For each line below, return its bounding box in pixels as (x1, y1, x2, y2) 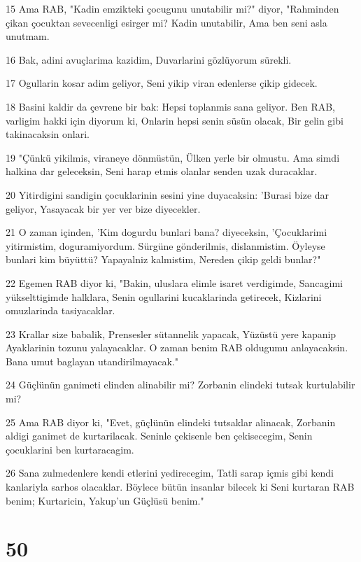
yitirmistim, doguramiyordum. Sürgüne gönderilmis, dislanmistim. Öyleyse (6, 238, 325, 253)
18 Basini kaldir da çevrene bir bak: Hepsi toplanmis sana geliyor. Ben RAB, (6, 99, 336, 113)
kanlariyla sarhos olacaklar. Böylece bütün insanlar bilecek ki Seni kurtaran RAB (6, 479, 355, 494)
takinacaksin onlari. (6, 127, 90, 141)
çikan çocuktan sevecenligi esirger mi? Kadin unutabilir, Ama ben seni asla (6, 15, 327, 29)
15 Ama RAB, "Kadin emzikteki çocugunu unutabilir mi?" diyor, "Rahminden (6, 1, 339, 15)
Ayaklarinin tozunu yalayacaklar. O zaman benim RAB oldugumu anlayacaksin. (6, 340, 348, 355)
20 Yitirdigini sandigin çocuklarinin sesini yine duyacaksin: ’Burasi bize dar (6, 187, 330, 202)
